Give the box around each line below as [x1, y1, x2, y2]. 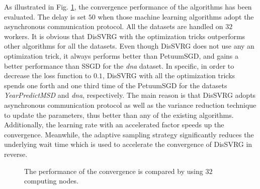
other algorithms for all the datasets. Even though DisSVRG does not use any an [4, 41, 254, 51]
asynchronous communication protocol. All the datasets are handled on [4, 21, 223, 32]
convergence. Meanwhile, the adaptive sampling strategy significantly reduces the [4, 129, 254, 139]
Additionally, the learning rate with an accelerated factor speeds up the [4, 119, 224, 130]
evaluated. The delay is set [4, 11, 86, 22]
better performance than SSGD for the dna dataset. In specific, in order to [4, 60, 234, 71]
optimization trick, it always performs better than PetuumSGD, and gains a [4, 50, 239, 61]
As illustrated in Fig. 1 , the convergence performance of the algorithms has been [4, 2, 252, 12]
